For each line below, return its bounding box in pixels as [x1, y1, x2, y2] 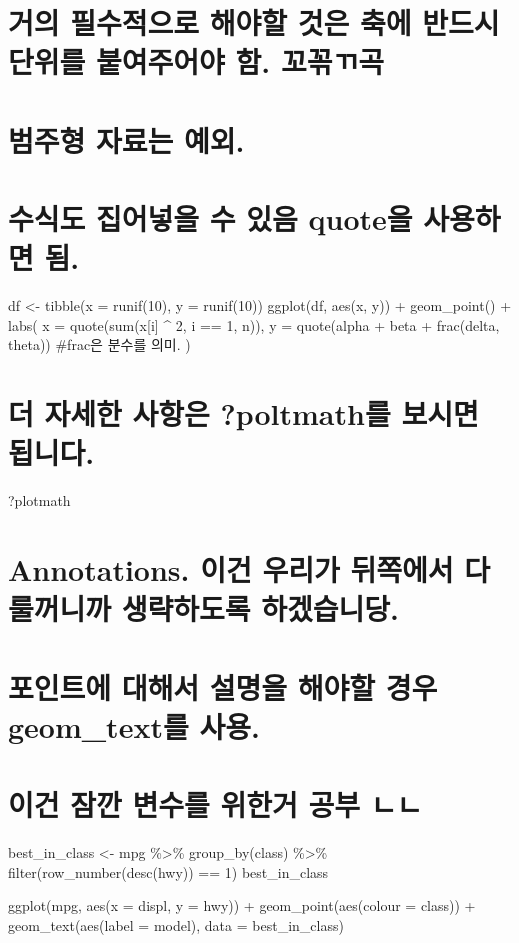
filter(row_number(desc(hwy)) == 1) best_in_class [8, 861, 329, 882]
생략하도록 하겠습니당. [121, 588, 400, 629]
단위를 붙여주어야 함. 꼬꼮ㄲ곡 [8, 41, 384, 82]
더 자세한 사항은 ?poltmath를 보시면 [8, 393, 479, 434]
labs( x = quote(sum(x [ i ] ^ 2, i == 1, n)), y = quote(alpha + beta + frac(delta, [8, 314, 500, 335]
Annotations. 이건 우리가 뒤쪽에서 [8, 549, 454, 590]
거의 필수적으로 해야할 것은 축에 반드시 [8, 2, 500, 43]
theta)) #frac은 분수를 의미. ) [8, 334, 191, 355]
